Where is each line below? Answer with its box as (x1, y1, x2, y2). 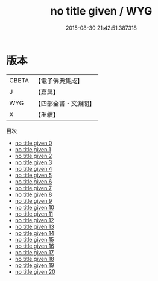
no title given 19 (14, 262, 54, 269)
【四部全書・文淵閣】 (34, 99, 95, 107)
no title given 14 (14, 229, 55, 237)
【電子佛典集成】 (34, 76, 83, 85)
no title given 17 (14, 248, 54, 256)
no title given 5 (14, 171, 52, 179)
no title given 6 (14, 177, 52, 185)
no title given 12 (14, 216, 54, 223)
